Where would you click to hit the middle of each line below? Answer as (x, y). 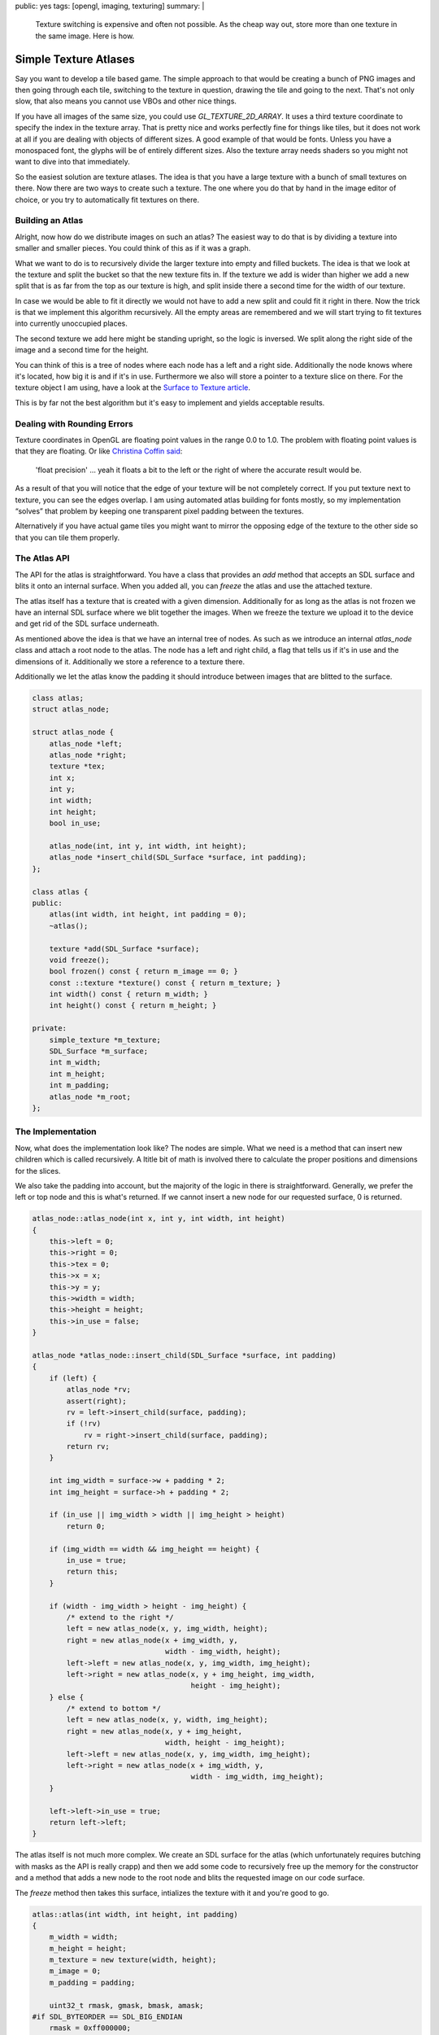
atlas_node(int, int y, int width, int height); (148, 846)
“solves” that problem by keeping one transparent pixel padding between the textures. (159, 511)
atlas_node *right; (88, 755)
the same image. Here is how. (85, 36)
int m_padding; (79, 1085)
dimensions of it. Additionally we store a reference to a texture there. (130, 661)
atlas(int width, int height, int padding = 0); (148, 915)
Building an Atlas (49, 221)
